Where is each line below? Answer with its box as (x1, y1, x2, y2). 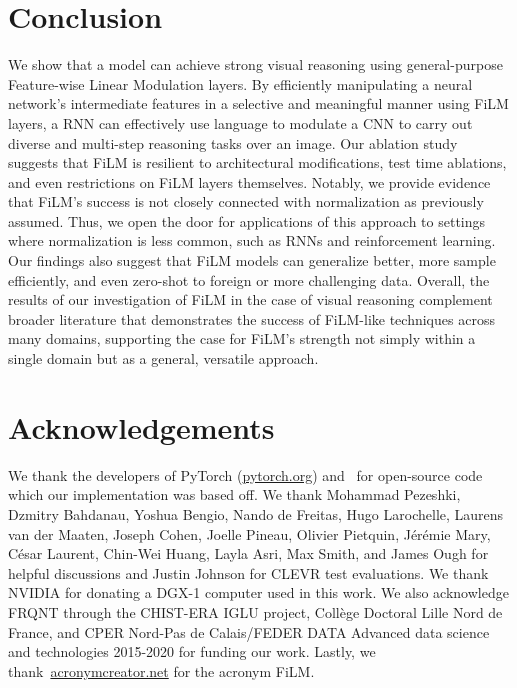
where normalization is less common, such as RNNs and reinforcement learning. (8, 230, 496, 251)
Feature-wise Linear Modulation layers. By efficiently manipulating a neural (8, 73, 473, 94)
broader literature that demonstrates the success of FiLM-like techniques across (8, 308, 495, 329)
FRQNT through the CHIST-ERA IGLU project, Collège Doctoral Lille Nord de (8, 601, 503, 622)
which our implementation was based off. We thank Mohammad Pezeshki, (8, 484, 461, 505)
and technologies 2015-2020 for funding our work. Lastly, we (8, 641, 376, 662)
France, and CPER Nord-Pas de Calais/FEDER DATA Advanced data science (8, 621, 490, 642)
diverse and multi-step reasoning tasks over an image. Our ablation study (8, 132, 458, 153)
